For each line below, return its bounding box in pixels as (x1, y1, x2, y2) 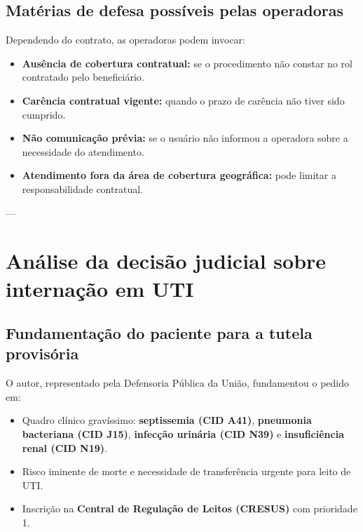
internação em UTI (6, 274, 194, 302)
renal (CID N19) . (22, 440, 107, 455)
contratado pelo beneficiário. (22, 69, 144, 84)
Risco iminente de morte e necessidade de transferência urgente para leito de (22, 464, 351, 479)
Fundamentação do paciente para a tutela (6, 322, 313, 344)
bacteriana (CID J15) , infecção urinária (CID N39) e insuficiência (22, 427, 345, 441)
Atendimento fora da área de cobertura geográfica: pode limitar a (22, 168, 336, 182)
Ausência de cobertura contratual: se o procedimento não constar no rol (22, 55, 352, 70)
